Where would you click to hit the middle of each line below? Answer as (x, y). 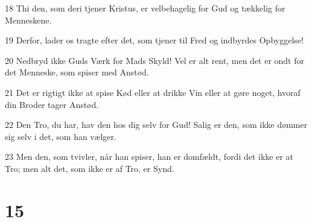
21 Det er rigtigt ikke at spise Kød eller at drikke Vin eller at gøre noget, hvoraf (153, 92)
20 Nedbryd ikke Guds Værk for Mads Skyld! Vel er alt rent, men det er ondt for (155, 60)
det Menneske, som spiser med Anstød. (77, 72)
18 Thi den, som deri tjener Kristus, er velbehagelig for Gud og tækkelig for (145, 8)
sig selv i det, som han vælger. (61, 136)
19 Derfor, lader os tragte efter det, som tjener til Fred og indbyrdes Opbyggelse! (154, 40)
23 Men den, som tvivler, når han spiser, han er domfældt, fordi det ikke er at (149, 157)
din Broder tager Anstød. (52, 104)
